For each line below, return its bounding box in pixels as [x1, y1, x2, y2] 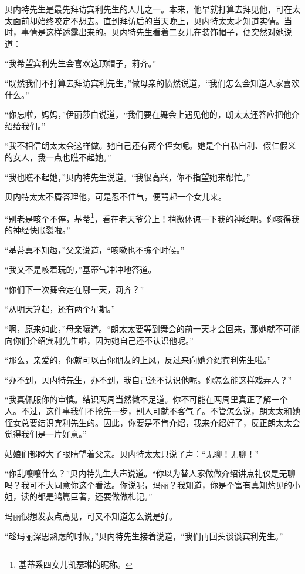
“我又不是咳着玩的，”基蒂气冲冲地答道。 [5, 263, 157, 276]
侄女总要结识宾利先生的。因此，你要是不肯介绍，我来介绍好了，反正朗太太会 [5, 416, 300, 428]
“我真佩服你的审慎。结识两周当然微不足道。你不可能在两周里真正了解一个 [5, 393, 288, 405]
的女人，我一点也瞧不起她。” [5, 150, 111, 163]
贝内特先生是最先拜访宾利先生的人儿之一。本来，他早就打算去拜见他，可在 [5, 3, 292, 15]
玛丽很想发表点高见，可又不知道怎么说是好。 [5, 510, 177, 522]
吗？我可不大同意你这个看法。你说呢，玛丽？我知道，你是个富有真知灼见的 [5, 478, 292, 491]
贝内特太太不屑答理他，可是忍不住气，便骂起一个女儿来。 [5, 190, 226, 203]
